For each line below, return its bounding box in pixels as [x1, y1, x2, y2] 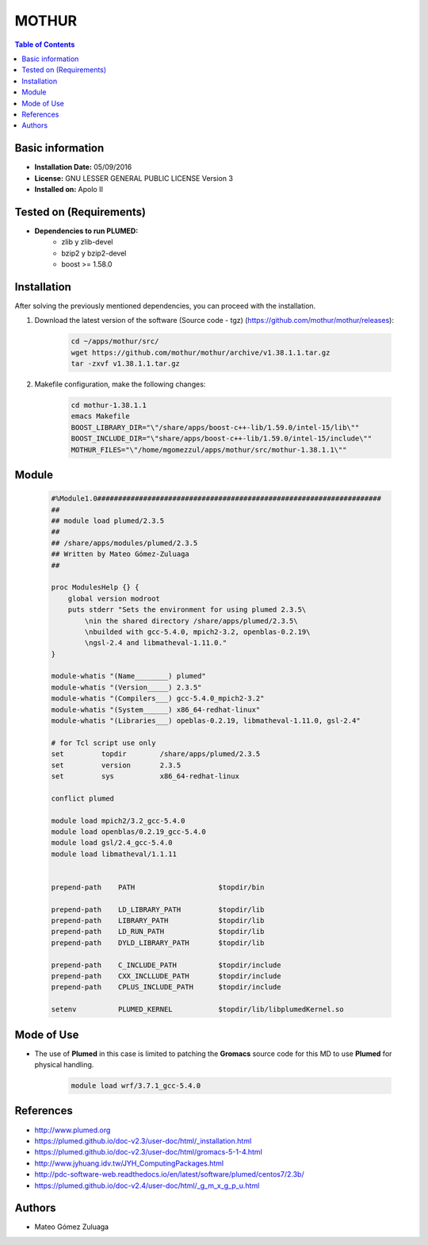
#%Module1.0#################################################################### [51, 494, 382, 503]
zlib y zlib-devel [61, 237, 113, 247]
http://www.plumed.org [34, 1125, 111, 1135]
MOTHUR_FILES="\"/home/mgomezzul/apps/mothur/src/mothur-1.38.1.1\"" [71, 445, 347, 454]
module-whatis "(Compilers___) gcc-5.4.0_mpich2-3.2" [51, 694, 265, 703]
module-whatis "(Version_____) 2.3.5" [51, 682, 202, 692]
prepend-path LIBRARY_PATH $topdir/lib [51, 916, 265, 925]
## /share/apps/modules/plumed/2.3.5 [51, 538, 198, 548]
